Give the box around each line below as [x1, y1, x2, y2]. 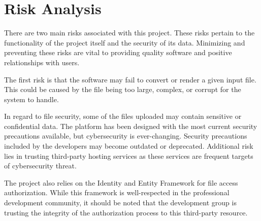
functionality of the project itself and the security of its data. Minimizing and [4, 37, 245, 48]
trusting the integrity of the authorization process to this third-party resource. [4, 207, 248, 217]
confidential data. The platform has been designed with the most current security [4, 120, 257, 131]
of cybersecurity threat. [4, 160, 77, 171]
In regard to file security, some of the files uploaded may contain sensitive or [4, 111, 242, 121]
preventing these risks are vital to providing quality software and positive [4, 47, 232, 58]
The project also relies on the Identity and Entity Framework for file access [4, 177, 238, 188]
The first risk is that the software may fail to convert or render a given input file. [4, 74, 256, 84]
